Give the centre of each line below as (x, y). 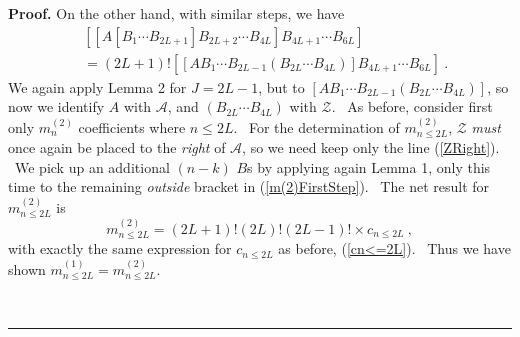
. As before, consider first (412, 106)
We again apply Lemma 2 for (97, 86)
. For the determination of (316, 126)
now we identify (56, 106)
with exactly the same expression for (120, 248)
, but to (281, 86)
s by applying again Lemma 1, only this (369, 166)
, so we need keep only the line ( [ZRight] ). (371, 147)
